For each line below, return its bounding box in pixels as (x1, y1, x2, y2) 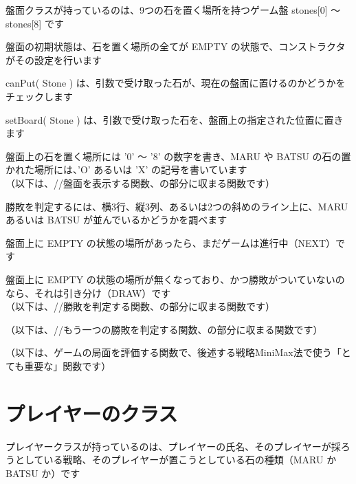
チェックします (5, 89, 73, 103)
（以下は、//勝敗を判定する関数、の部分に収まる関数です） (5, 299, 275, 313)
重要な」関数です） (24, 358, 111, 373)
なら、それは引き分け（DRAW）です (5, 285, 171, 300)
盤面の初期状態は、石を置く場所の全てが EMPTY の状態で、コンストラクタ (5, 39, 346, 54)
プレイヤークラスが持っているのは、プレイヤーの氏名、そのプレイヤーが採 (5, 439, 341, 453)
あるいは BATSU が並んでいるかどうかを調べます (5, 212, 227, 227)
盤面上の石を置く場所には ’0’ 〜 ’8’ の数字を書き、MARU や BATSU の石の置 (5, 148, 351, 163)
